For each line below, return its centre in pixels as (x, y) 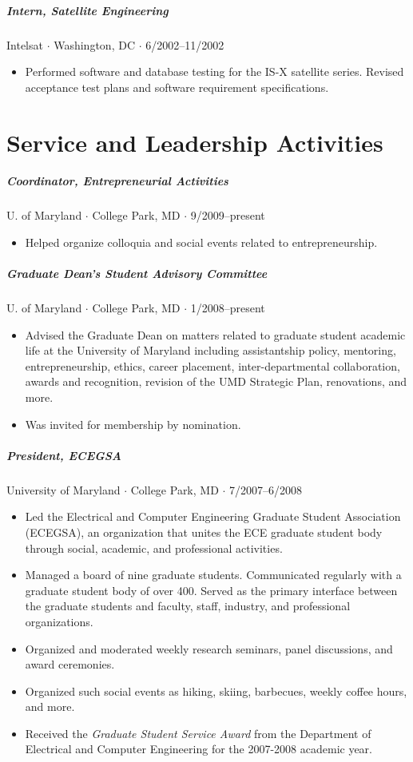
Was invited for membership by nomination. (133, 424)
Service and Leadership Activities (195, 142)
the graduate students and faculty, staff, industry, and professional (188, 606)
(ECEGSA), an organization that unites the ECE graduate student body (204, 532)
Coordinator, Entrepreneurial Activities (117, 181)
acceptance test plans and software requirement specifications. (177, 87)
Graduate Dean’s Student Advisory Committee (137, 274)
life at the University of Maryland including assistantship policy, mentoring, (210, 350)
